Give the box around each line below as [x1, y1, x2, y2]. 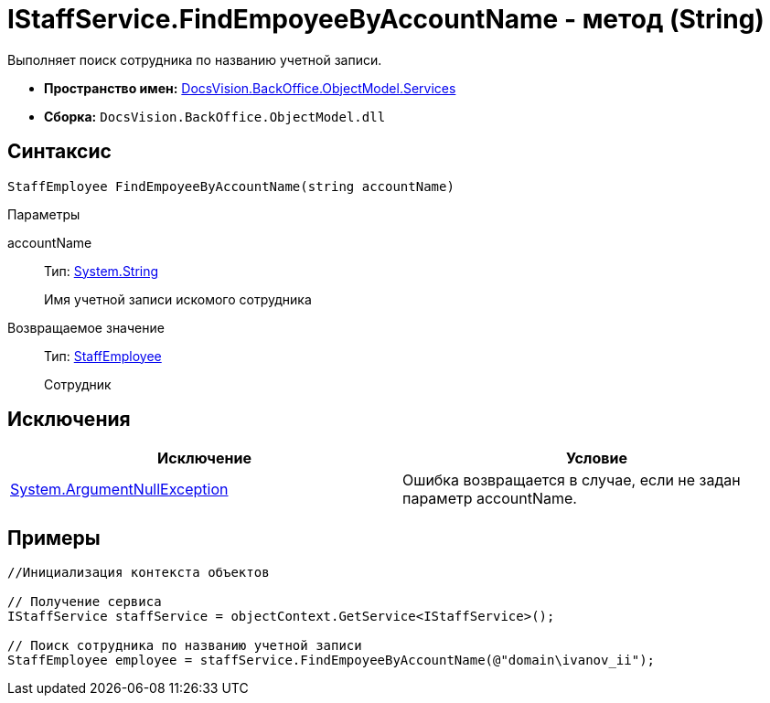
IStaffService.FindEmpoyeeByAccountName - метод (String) [7, 4, 765, 35]
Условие [566, 449, 627, 468]
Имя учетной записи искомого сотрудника [44, 291, 312, 307]
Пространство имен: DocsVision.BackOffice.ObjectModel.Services [44, 80, 456, 96]
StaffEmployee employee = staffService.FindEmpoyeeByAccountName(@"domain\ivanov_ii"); [7, 653, 656, 668]
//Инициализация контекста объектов [7, 565, 270, 581]
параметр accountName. [402, 489, 577, 508]
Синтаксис [7, 140, 112, 164]
